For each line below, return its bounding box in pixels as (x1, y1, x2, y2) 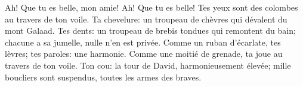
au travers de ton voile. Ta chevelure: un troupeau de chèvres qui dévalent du (5, 12, 287, 25)
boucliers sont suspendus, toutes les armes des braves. (5, 70, 202, 83)
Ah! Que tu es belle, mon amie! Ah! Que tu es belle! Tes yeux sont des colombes (5, 1, 298, 13)
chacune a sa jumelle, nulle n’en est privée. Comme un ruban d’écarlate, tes (5, 36, 281, 48)
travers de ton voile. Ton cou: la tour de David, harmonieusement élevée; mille (5, 59, 291, 71)
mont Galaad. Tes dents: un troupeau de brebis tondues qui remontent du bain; (5, 24, 296, 37)
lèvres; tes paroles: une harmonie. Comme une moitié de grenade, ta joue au (5, 47, 283, 60)
